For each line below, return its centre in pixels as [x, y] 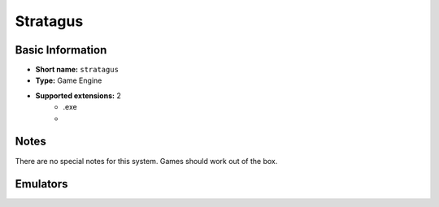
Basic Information [61, 50]
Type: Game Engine [69, 80]
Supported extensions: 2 [78, 95]
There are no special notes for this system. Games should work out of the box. [146, 161]
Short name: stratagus [77, 70]
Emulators [41, 184]
